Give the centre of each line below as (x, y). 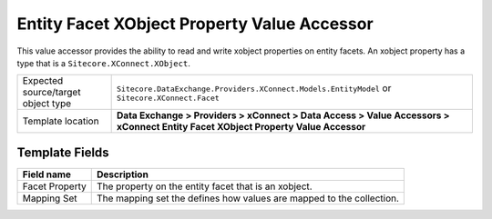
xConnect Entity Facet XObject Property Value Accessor (241, 127)
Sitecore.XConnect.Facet (169, 98)
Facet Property (54, 186)
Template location (61, 121)
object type (47, 104)
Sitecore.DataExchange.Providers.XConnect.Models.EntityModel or (254, 88)
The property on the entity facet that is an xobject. (205, 186)
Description (123, 174)
